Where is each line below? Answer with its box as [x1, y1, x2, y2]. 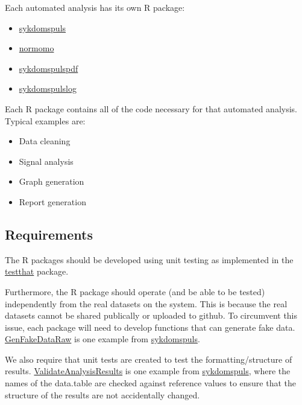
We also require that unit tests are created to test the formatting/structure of [5, 352, 292, 365]
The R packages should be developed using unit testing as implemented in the [5, 253, 294, 266]
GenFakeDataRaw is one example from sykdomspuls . [5, 333, 200, 345]
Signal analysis [19, 155, 74, 167]
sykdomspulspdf [19, 62, 78, 74]
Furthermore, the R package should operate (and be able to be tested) [5, 285, 265, 298]
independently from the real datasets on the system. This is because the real [5, 297, 288, 310]
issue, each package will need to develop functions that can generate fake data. [5, 320, 295, 333]
